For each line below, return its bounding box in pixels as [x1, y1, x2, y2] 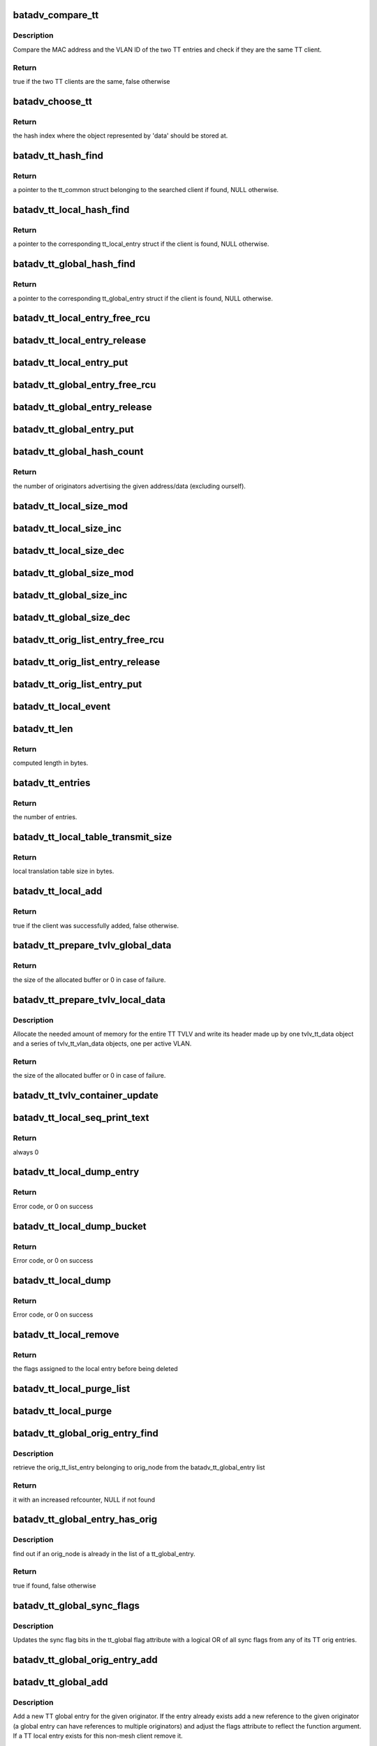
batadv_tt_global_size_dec [13, 611, 131, 623]
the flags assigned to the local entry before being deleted [13, 1365, 178, 1373]
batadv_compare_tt [13, 9, 99, 21]
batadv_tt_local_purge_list [13, 1383, 131, 1395]
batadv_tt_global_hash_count [13, 446, 144, 457]
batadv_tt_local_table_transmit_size [13, 831, 172, 843]
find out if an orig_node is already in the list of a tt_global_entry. [13, 1549, 195, 1557]
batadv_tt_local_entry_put [13, 357, 128, 369]
